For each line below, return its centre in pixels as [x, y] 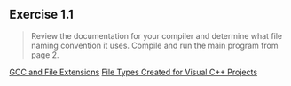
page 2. [45, 55]
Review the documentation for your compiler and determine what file [157, 35]
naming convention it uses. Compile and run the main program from [154, 45]
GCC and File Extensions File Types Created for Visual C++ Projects [134, 72]
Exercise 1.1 [41, 15]
